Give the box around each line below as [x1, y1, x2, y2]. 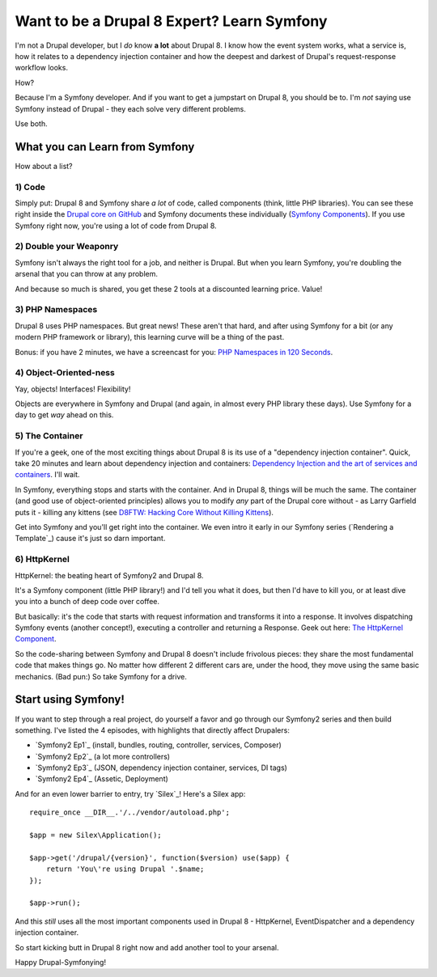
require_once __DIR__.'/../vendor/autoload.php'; [29, 808, 231, 817]
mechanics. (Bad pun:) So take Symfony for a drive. [15, 671, 188, 681]
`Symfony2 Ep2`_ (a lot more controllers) [35, 751, 170, 761]
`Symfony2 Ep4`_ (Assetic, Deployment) [35, 774, 169, 784]
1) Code [15, 181, 46, 192]
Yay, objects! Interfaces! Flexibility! [15, 384, 131, 394]
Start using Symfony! [15, 692, 125, 707]
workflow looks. [15, 63, 69, 73]
